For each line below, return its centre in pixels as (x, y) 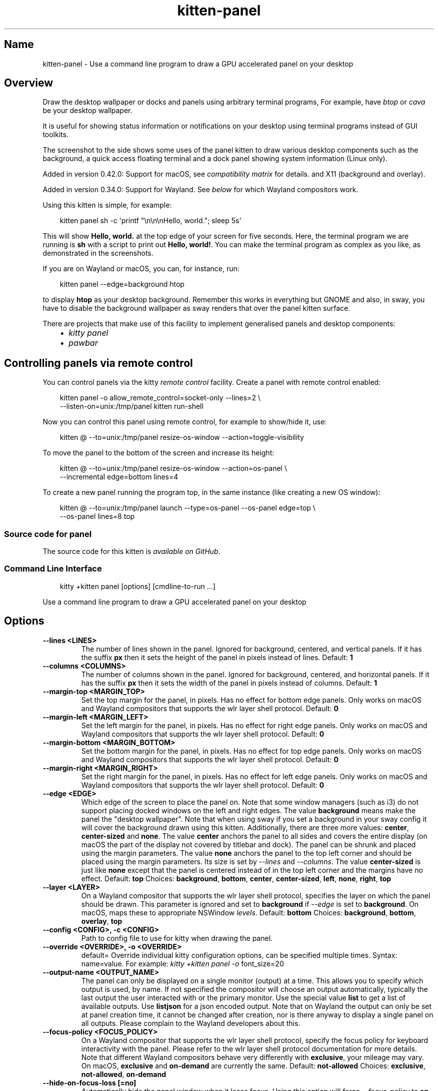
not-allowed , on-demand (123, 1074)
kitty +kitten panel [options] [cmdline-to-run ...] (137, 586)
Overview (29, 83)
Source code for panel (48, 534)
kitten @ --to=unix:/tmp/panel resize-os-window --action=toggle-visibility (182, 437)
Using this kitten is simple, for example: (107, 205)
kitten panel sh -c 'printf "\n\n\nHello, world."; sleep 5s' (150, 221)
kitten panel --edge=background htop (122, 284)
